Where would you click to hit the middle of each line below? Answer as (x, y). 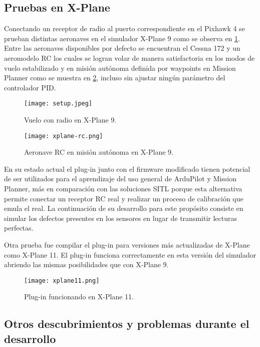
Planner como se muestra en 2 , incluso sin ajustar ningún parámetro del (115, 78)
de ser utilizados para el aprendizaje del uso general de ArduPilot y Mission (120, 179)
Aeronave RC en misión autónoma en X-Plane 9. (99, 152)
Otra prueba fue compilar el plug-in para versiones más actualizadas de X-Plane (127, 245)
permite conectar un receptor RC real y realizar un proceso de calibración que (124, 198)
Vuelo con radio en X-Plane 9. (70, 120)
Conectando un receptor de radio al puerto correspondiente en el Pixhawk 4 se (124, 28)
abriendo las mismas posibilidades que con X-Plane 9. (86, 264)
